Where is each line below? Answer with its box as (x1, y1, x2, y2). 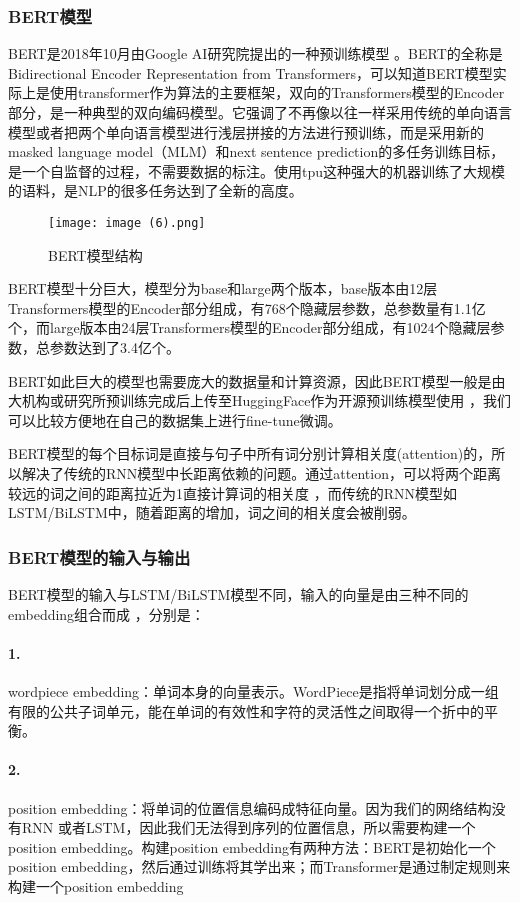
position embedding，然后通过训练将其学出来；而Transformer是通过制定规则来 (8, 856, 511, 877)
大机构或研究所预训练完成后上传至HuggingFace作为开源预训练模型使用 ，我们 (8, 390, 512, 411)
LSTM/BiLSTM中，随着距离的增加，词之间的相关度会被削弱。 (8, 502, 416, 523)
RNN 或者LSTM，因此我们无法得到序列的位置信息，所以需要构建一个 (21, 817, 476, 838)
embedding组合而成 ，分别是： (8, 603, 205, 624)
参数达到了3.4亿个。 (49, 337, 180, 357)
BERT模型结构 (48, 244, 143, 265)
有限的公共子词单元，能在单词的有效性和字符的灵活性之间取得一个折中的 (8, 700, 484, 721)
